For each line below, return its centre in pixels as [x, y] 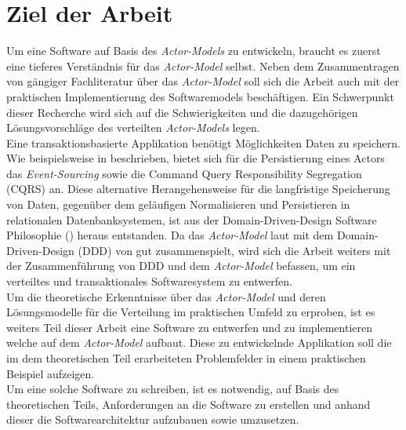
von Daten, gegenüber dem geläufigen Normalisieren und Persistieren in [178, 204]
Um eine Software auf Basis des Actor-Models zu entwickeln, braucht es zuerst [194, 51]
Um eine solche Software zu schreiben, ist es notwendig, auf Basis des [173, 389]
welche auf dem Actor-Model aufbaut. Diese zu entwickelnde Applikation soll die [199, 343]
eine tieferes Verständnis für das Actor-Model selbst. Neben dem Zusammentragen [203, 66]
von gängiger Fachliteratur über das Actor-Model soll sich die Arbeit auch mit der [203, 81]
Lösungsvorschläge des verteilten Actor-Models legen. [133, 128]
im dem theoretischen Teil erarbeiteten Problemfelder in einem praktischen [186, 358]
